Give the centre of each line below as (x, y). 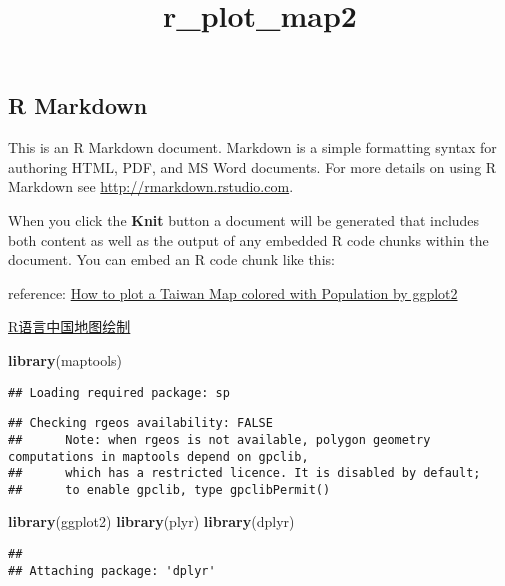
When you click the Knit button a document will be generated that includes (244, 219)
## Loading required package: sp (119, 392)
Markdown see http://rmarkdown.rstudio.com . (151, 186)
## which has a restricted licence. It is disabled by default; (244, 473)
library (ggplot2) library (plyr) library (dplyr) (151, 521)
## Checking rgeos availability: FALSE (140, 423)
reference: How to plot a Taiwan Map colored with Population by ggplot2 (233, 292)
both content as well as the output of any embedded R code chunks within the (248, 239)
